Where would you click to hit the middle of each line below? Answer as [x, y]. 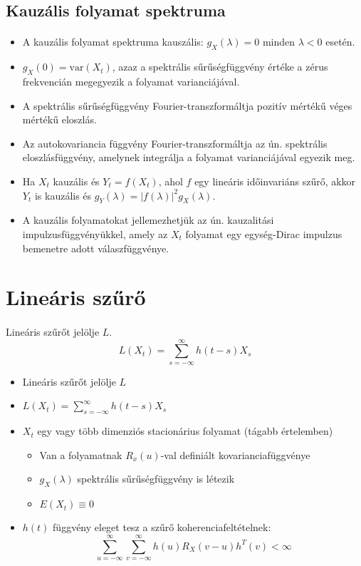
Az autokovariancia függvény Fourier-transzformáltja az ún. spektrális [175, 143]
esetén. [340, 42]
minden [279, 42]
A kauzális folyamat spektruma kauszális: [113, 42]
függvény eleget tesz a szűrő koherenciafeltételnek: [162, 527]
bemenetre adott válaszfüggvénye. [96, 248]
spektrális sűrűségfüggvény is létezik [156, 479]
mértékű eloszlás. [59, 119]
